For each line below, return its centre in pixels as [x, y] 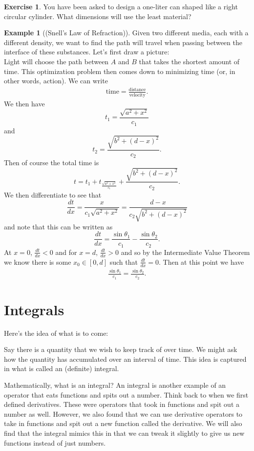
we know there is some [38, 262]
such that [124, 262]
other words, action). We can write [56, 81]
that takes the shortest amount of [189, 61]
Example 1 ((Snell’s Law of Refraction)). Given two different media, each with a [126, 33]
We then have [24, 103]
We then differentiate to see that [53, 194]
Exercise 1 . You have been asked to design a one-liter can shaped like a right [121, 6]
